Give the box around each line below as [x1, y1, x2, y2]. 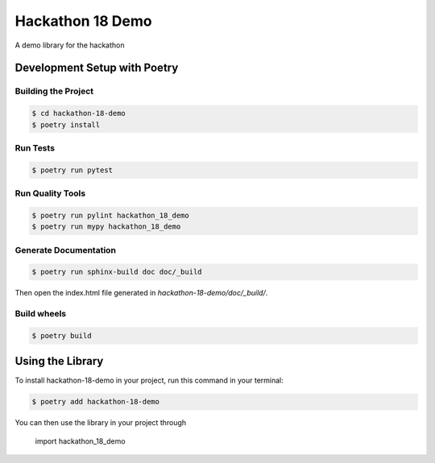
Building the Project [14, 85, 94, 97]
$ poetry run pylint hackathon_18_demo [31, 210, 189, 220]
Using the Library [14, 354, 104, 368]
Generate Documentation [14, 244, 117, 255]
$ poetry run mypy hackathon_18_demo [31, 222, 181, 231]
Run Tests [14, 142, 56, 153]
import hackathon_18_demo [35, 436, 126, 446]
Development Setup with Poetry [14, 61, 179, 75]
